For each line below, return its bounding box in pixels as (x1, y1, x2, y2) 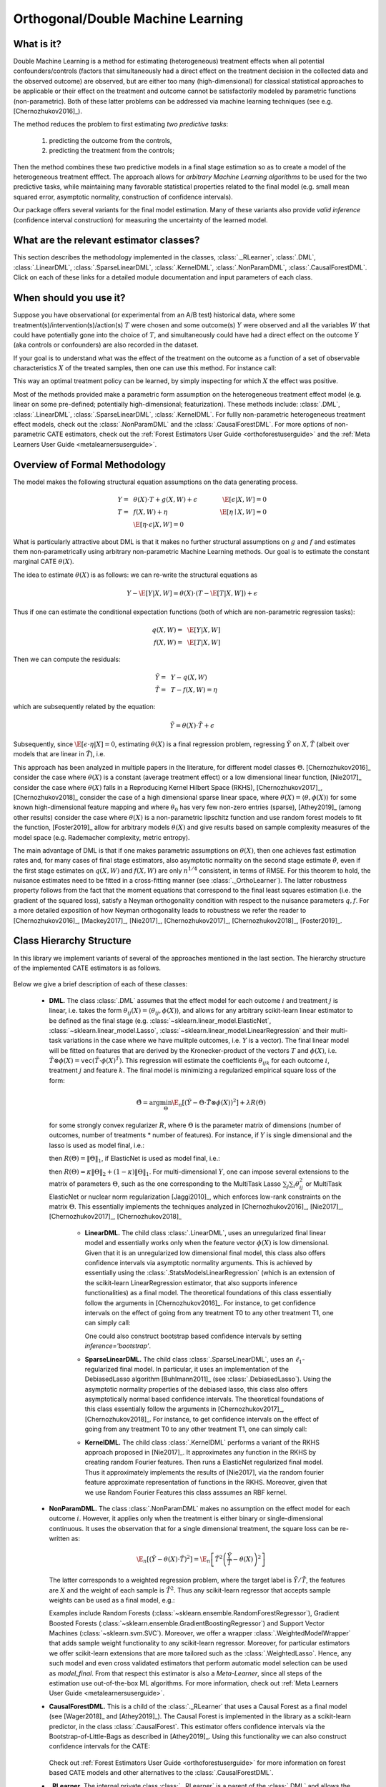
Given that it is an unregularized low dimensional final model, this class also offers (84, 1248, 326, 1257)
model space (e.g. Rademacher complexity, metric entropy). (13, 833, 190, 841)
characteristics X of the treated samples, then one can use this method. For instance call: (13, 364, 277, 372)
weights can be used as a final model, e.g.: (49, 1595, 175, 1604)
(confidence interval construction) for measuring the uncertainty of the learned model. (13, 215, 268, 224)
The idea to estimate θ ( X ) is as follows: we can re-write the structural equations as (13, 570, 257, 579)
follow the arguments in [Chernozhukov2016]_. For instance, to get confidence (84, 1298, 316, 1307)
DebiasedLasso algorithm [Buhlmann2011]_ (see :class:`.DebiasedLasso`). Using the (84, 1375, 332, 1383)
